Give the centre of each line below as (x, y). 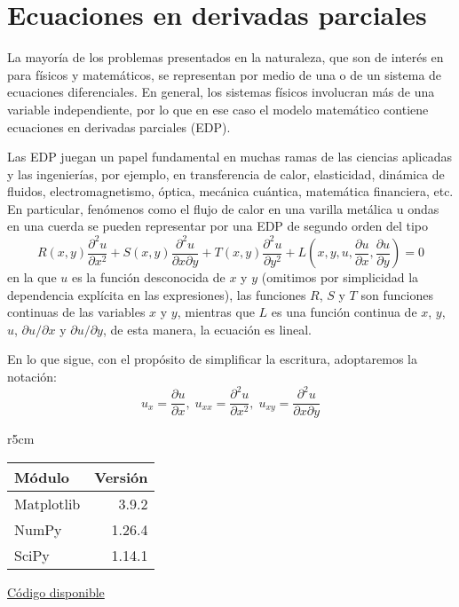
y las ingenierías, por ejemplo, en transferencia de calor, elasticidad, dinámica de (226, 173)
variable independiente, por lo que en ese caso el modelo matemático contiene (218, 109)
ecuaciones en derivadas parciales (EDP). (119, 126)
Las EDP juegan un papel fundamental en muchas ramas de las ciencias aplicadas (229, 157)
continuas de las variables (76, 312)
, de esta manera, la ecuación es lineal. (207, 329)
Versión (121, 477)
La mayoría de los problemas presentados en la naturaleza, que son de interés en (226, 57)
